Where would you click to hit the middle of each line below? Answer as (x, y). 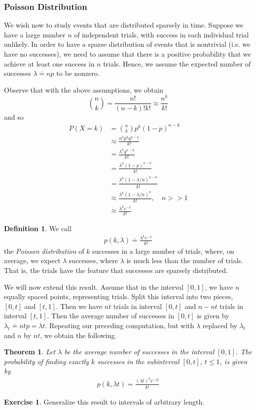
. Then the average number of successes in (110, 316)
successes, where (93, 260)
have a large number (35, 34)
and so (14, 117)
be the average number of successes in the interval (139, 352)
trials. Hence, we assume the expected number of (177, 63)
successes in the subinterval (138, 361)
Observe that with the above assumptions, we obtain (84, 89)
